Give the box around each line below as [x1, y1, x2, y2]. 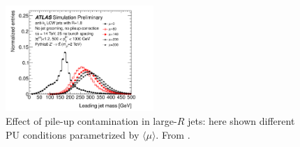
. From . [156, 127, 190, 141]
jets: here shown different [187, 113, 295, 128]
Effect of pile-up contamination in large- [6, 113, 177, 128]
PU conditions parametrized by [6, 127, 140, 141]
